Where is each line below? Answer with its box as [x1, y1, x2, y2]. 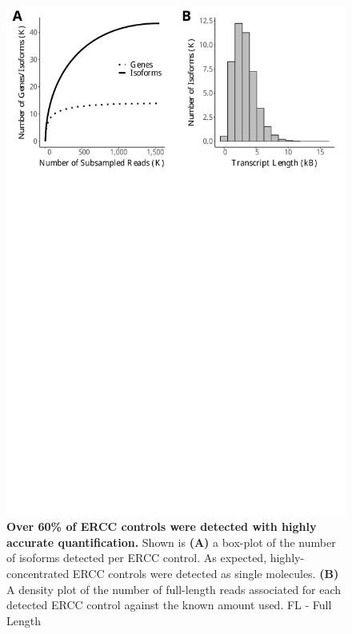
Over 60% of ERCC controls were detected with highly [6, 518, 317, 535]
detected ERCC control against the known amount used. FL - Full [6, 596, 332, 613]
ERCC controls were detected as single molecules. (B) [72, 564, 339, 581]
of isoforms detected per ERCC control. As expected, [6, 549, 267, 566]
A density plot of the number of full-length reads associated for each [6, 580, 342, 597]
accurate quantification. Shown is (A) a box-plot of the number [6, 533, 336, 550]
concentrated [6, 564, 70, 581]
